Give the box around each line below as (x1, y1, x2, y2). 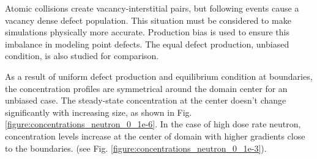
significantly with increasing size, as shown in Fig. (5, 105, 192, 118)
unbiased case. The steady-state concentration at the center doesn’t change (5, 94, 286, 107)
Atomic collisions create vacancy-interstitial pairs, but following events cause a (5, 2, 299, 14)
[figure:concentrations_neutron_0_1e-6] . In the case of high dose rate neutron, (5, 118, 301, 130)
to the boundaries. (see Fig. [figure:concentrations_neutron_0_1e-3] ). (5, 141, 267, 154)
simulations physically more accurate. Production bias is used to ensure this (5, 26, 289, 38)
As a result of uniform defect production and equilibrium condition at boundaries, (5, 69, 313, 82)
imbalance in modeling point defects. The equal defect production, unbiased (5, 37, 289, 50)
